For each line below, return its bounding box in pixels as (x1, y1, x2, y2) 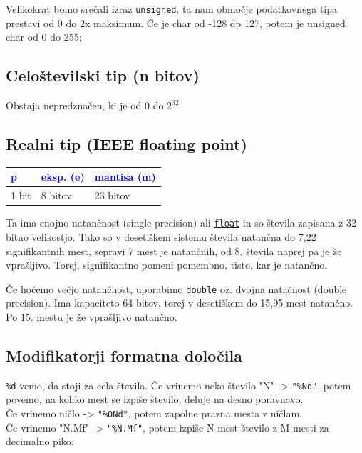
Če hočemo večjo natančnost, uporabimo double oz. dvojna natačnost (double (6, 281, 347, 296)
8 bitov (41, 188, 72, 203)
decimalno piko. (6, 434, 74, 449)
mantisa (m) (94, 169, 156, 184)
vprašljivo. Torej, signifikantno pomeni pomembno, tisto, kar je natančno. (6, 257, 328, 272)
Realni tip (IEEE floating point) (6, 133, 247, 155)
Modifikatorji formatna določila (6, 344, 242, 366)
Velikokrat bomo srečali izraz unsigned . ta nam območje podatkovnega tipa (6, 1, 338, 16)
